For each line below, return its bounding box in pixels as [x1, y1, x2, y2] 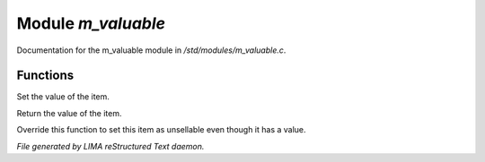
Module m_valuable [16, 13, 166, 33]
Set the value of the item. [16, 91, 110, 102]
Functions [16, 68, 75, 83]
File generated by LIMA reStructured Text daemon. [16, 141, 205, 151]
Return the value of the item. [16, 107, 122, 118]
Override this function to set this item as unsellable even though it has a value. [16, 124, 306, 135]
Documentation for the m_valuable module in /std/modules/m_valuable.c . [16, 45, 287, 55]
